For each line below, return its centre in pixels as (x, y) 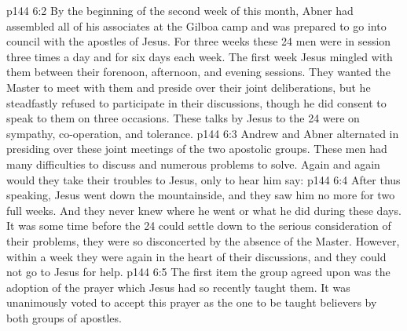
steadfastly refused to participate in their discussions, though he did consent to (196, 102)
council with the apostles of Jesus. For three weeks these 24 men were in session (199, 41)
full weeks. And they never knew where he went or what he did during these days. (204, 210)
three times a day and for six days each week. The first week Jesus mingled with (200, 56)
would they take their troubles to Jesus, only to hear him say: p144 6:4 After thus (203, 179)
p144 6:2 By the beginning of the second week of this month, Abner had (180, 10)
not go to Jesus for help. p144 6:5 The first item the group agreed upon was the (198, 272)
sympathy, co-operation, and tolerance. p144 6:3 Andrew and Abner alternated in (203, 133)
